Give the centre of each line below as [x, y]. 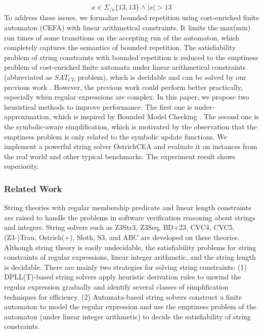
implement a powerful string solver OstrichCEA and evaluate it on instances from [131, 146]
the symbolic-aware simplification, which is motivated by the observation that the [130, 126]
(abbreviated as [28, 77]
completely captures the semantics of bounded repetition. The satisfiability [120, 47]
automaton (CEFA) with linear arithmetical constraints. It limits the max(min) [127, 28]
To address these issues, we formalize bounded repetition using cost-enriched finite [131, 17]
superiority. [21, 166]
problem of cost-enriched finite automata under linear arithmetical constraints [125, 67]
